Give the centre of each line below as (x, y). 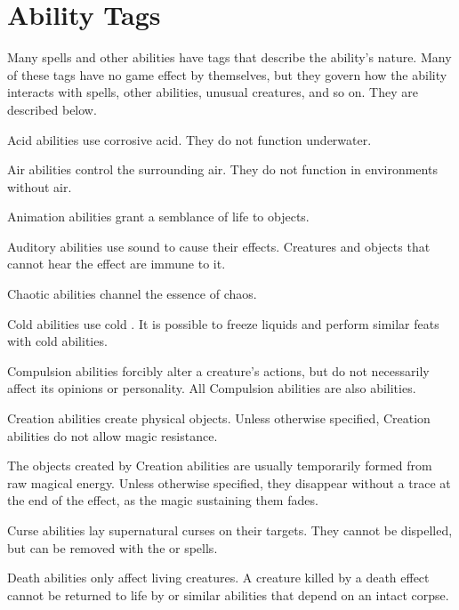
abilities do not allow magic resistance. (113, 435)
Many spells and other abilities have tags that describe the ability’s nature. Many (229, 57)
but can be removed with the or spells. (113, 547)
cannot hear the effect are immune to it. (117, 264)
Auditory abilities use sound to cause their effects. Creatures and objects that (219, 246)
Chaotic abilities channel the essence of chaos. (132, 294)
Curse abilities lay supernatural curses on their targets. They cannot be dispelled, (230, 530)
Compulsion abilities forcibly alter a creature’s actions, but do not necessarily (218, 370)
